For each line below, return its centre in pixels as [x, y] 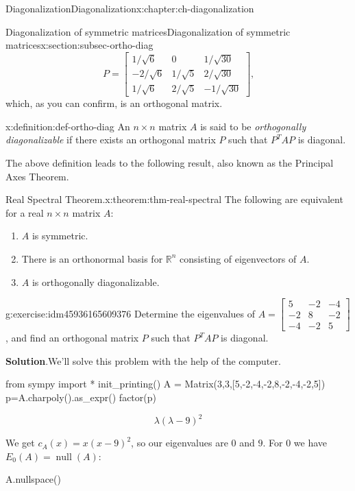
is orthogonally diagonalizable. [96, 282]
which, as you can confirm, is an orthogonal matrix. [114, 103]
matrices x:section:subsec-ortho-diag [79, 45]
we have [310, 443]
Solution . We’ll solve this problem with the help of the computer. [143, 360]
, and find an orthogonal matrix [72, 338]
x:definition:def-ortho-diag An [68, 126]
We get [20, 443]
